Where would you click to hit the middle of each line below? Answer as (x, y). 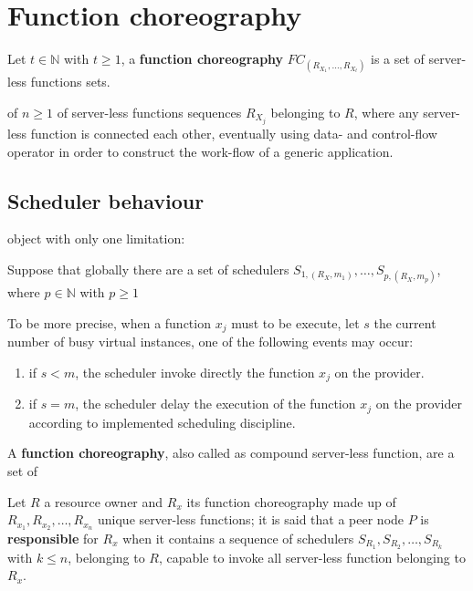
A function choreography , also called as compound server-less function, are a (231, 453)
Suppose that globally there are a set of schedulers (148, 269)
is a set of (397, 59)
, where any (386, 112)
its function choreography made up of (291, 501)
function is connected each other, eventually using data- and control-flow (234, 133)
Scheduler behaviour (106, 200)
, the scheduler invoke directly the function (195, 372)
